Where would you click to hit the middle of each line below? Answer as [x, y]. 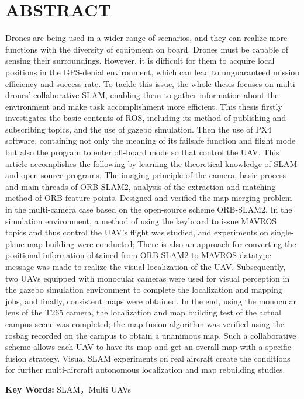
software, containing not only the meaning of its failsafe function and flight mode [151, 140]
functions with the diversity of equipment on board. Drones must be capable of [147, 49]
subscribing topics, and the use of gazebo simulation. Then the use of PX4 [139, 129]
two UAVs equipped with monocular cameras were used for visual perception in [148, 278]
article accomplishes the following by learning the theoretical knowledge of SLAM [151, 163]
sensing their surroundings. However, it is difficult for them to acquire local [140, 60]
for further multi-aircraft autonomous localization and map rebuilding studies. [145, 369]
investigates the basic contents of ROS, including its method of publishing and [146, 118]
